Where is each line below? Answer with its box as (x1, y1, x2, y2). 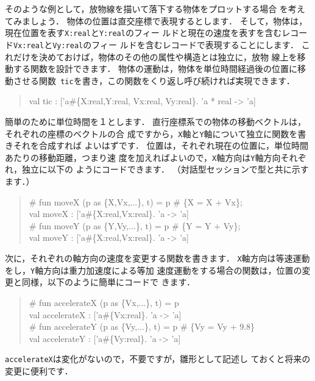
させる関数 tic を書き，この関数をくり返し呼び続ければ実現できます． (13, 74, 295, 87)
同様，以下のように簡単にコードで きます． (21, 276, 196, 288)
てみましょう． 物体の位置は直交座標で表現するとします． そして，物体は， (5, 14, 308, 27)
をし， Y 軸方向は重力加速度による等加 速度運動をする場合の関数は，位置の (5, 263, 302, 276)
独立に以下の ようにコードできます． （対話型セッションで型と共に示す (21, 163, 309, 176)
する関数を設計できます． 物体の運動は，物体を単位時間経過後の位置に (13, 62, 298, 75)
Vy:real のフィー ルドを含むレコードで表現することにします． (52, 38, 299, 51)
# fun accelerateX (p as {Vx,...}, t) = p (29, 296, 179, 308)
